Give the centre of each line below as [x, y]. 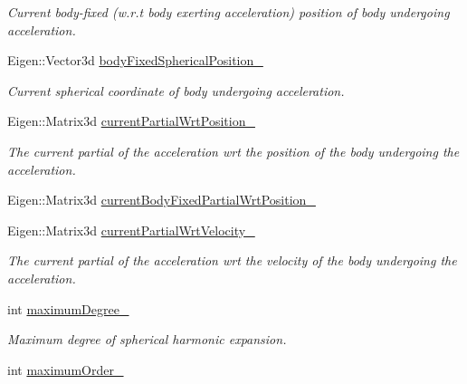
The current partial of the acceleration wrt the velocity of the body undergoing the [232, 260]
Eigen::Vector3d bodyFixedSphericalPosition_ [135, 60]
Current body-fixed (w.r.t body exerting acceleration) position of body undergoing [229, 12]
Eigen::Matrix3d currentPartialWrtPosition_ [131, 121]
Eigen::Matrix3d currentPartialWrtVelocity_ [131, 230]
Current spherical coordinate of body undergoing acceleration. [176, 90]
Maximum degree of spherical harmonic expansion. [147, 339]
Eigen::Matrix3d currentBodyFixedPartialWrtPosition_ [162, 200]
